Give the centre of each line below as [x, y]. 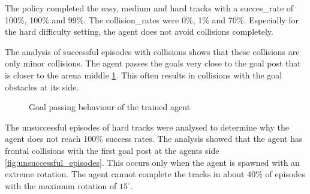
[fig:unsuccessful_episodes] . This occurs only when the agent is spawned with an [152, 162]
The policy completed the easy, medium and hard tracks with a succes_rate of [149, 8]
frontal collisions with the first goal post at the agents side [112, 150]
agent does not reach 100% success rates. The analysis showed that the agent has [154, 139]
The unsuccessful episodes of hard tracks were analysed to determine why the [147, 127]
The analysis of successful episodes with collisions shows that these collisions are [152, 51]
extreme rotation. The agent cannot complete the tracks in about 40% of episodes [155, 174]
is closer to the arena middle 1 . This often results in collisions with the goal [144, 75]
